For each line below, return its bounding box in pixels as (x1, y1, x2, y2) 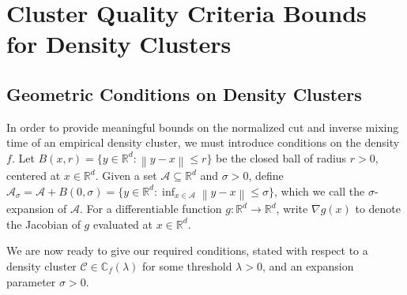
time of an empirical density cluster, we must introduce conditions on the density (6, 134, 400, 151)
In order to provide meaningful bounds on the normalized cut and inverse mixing (6, 118, 399, 135)
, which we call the (273, 182, 365, 199)
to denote (355, 200, 401, 217)
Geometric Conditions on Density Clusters (6, 81, 362, 106)
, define (248, 167, 284, 184)
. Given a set (95, 167, 157, 184)
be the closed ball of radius (216, 149, 347, 166)
